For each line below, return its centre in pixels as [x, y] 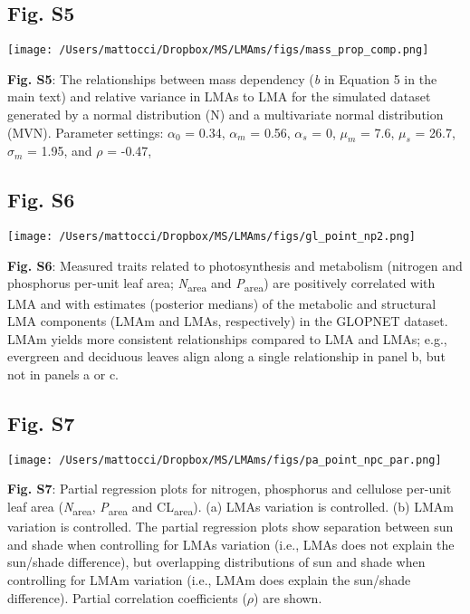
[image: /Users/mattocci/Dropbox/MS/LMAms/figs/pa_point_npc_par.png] [225, 460]
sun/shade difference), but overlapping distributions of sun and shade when [216, 562]
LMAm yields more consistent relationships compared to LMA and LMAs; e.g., [227, 338]
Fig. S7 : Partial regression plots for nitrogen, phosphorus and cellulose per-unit [230, 489]
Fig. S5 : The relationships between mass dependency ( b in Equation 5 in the [222, 78]
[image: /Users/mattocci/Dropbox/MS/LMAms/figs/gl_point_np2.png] [212, 237]
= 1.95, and [60, 151]
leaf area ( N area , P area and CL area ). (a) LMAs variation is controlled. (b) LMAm [230, 508]
